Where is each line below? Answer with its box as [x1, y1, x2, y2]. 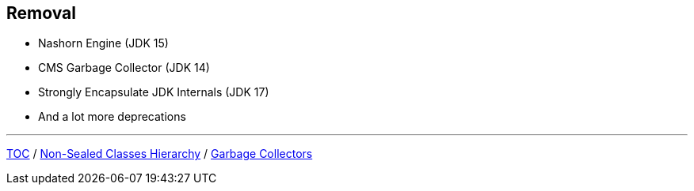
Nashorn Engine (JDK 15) [38, 36, 169, 51]
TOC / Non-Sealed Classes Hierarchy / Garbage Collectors [6, 147, 313, 161]
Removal [6, 3, 76, 23]
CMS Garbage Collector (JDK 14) [38, 61, 210, 75]
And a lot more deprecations [38, 110, 186, 124]
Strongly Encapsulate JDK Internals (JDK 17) [38, 85, 269, 99]
